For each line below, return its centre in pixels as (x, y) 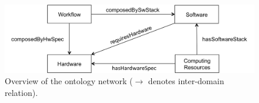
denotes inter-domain (186, 81)
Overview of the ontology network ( (69, 81)
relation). (21, 92)
